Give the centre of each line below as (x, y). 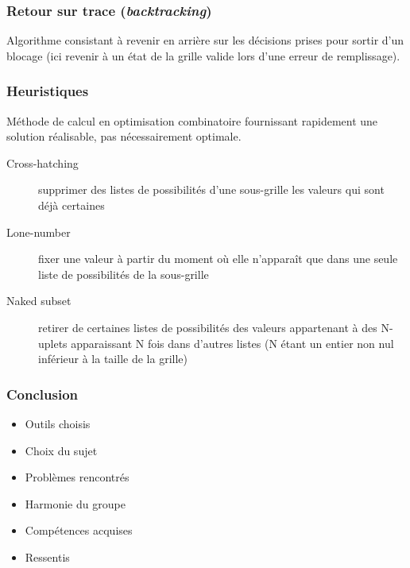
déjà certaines (72, 205)
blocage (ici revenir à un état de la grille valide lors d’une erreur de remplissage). (203, 55)
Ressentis (47, 556)
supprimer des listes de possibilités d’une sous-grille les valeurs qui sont (211, 189)
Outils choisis (58, 423)
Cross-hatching (43, 162)
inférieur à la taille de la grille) (113, 359)
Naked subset (39, 301)
